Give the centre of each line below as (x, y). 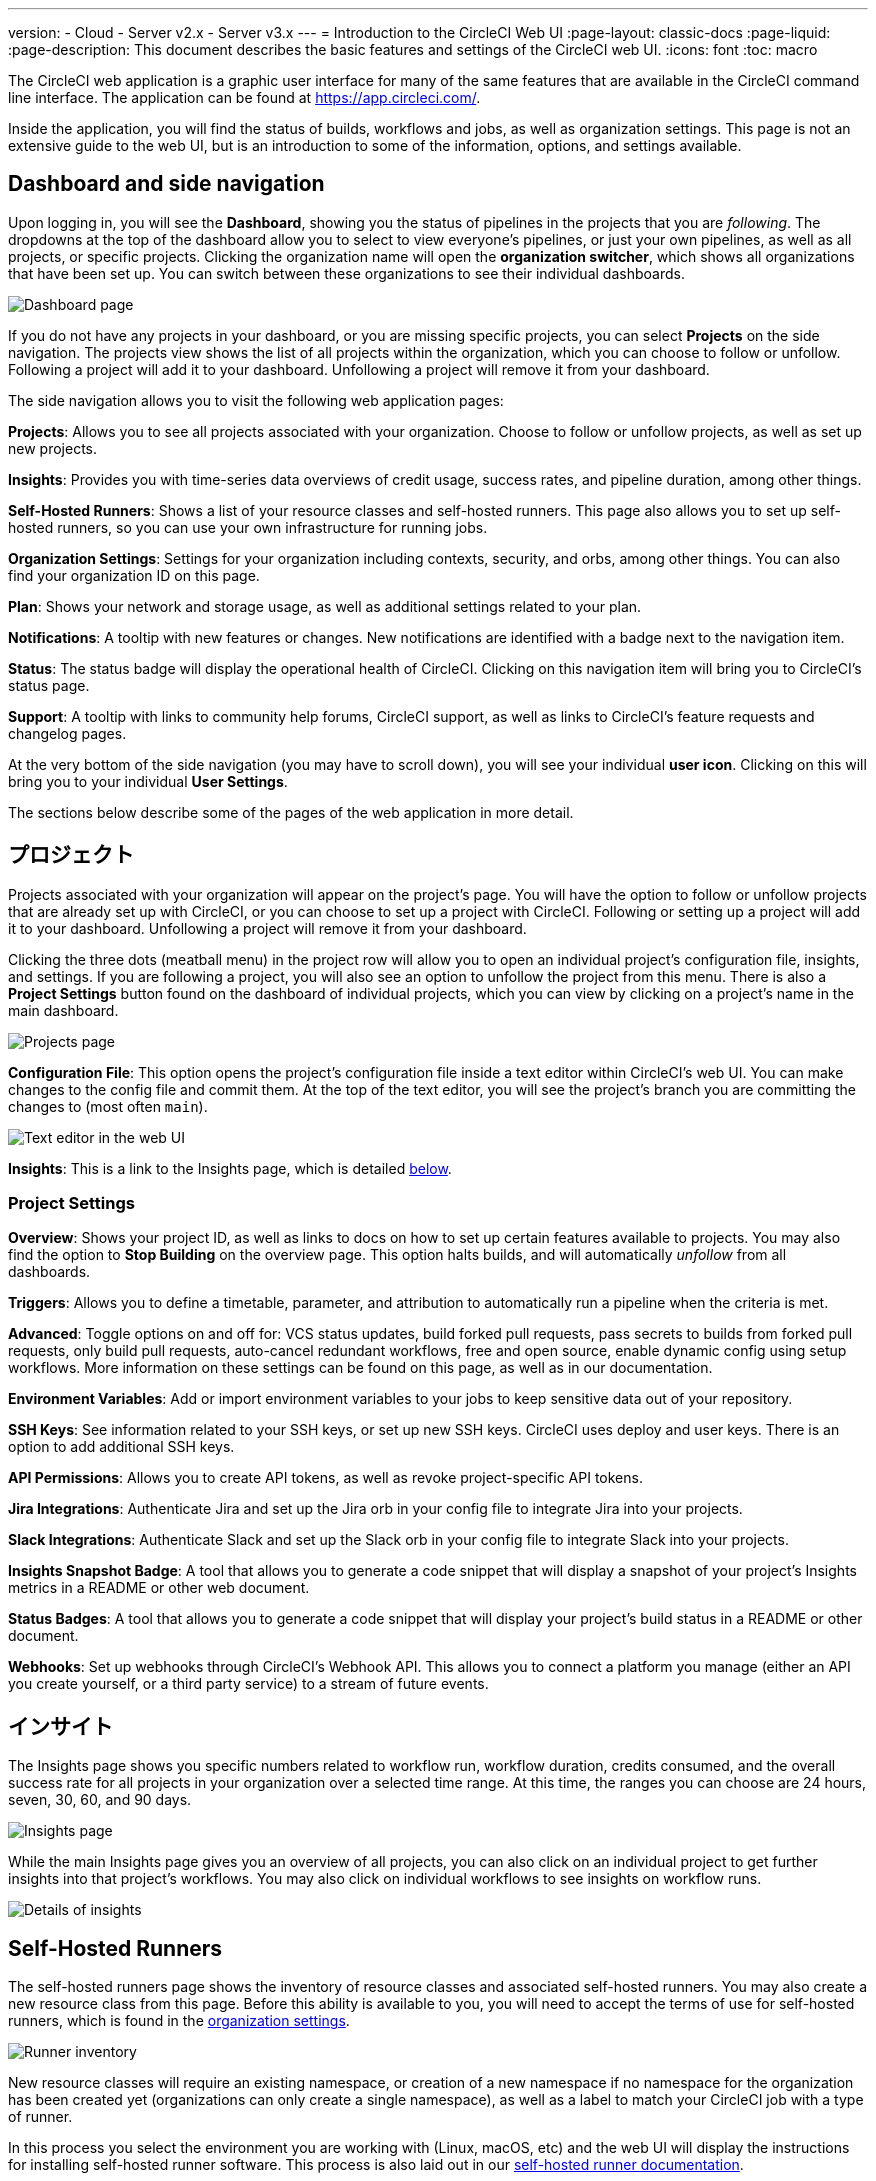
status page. (49, 685)
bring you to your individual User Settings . (148, 781)
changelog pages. (67, 733)
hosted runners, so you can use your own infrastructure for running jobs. (248, 527)
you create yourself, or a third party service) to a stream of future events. (248, 1684)
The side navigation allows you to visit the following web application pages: (256, 400)
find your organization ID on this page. (134, 575)
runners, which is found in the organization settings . (179, 2021)
